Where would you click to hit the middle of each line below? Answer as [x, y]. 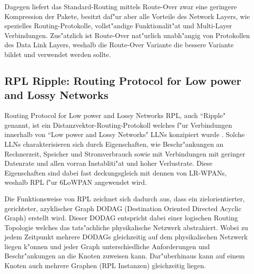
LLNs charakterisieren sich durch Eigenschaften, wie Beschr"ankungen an [114, 144]
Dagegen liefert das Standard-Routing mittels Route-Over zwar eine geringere [121, 6]
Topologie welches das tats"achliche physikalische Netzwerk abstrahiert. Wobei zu [126, 227]
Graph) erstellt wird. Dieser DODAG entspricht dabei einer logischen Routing [121, 218]
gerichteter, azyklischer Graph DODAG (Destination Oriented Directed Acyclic [123, 208]
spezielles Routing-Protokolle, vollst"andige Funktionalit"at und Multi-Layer [118, 26]
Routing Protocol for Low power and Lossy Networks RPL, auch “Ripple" [115, 115]
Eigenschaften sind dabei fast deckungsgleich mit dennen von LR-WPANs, [116, 172]
